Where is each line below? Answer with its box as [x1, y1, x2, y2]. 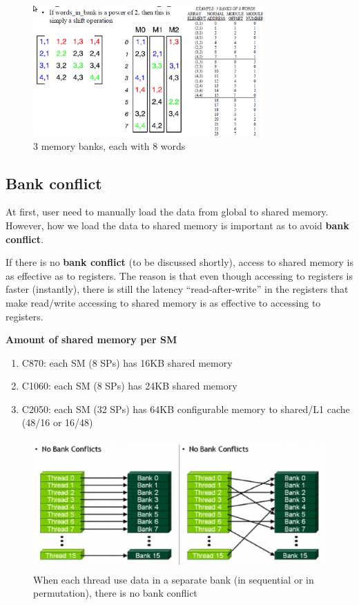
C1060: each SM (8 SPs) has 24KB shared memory [21, 378, 237, 393]
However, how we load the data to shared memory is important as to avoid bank [6, 218, 349, 232]
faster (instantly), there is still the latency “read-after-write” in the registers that [6, 282, 349, 296]
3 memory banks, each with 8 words [33, 138, 186, 153]
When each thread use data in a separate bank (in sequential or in [33, 572, 314, 586]
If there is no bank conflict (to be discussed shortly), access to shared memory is [6, 255, 353, 269]
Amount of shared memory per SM [6, 332, 177, 347]
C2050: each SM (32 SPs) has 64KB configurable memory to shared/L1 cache [21, 401, 350, 416]
